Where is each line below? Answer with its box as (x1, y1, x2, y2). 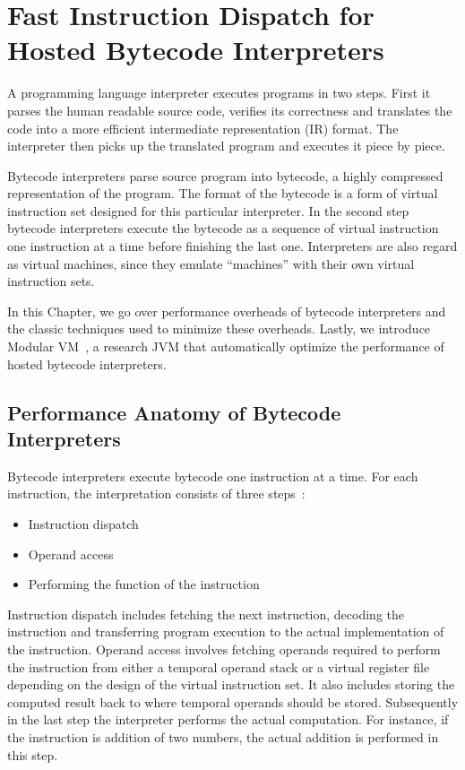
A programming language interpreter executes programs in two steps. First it (7, 83, 431, 102)
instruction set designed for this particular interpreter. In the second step (7, 201, 409, 220)
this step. (7, 745, 58, 764)
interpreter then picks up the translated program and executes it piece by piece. (7, 136, 445, 155)
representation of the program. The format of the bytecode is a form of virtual (7, 184, 438, 203)
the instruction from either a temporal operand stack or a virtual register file (7, 657, 430, 676)
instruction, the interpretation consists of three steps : (7, 484, 306, 503)
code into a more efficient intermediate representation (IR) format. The (7, 118, 399, 137)
